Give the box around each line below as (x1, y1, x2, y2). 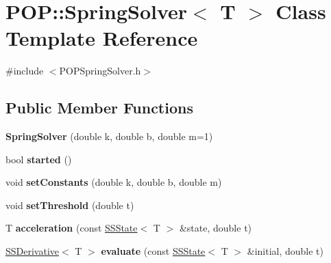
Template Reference (5, 24, 198, 52)
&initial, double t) (247, 244, 324, 258)
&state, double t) (179, 221, 252, 235)
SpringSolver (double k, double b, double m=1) (5, 129, 213, 143)
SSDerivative (5, 244, 60, 258)
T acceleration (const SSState (5, 221, 138, 235)
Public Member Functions (5, 97, 193, 118)
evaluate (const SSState (101, 244, 206, 258)
